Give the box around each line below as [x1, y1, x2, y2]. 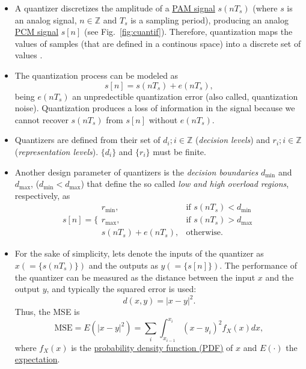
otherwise [186, 228, 221, 237]
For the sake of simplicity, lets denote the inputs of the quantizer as [14, 247, 264, 260]
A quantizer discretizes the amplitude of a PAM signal [14, 2, 215, 14]
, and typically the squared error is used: [46, 282, 197, 295]
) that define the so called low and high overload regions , [81, 177, 289, 190]
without [148, 113, 178, 126]
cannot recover [14, 113, 69, 126]
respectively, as [14, 189, 70, 201]
